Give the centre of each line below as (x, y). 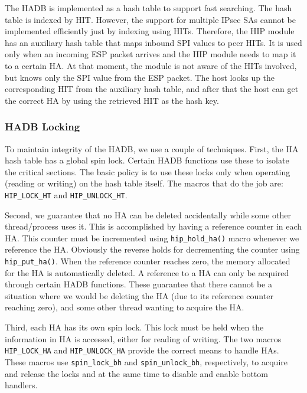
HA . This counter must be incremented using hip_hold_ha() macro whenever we (152, 238)
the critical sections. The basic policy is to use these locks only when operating (148, 171)
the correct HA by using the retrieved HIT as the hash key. (112, 100)
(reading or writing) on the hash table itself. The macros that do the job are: (144, 183)
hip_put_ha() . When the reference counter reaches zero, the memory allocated (148, 261)
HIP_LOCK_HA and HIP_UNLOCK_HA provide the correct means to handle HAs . (142, 350)
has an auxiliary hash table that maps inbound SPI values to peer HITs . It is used (153, 42)
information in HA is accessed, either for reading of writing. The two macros (143, 338)
